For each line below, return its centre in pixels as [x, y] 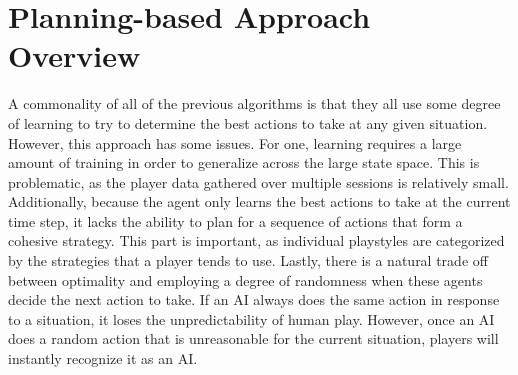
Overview [74, 55]
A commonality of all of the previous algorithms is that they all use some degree [254, 103]
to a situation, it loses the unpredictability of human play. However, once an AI [251, 318]
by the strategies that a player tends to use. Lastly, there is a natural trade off [248, 260]
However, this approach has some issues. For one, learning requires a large [235, 142]
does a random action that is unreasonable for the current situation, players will [253, 338]
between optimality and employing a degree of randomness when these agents [245, 279]
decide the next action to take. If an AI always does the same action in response [254, 299]
